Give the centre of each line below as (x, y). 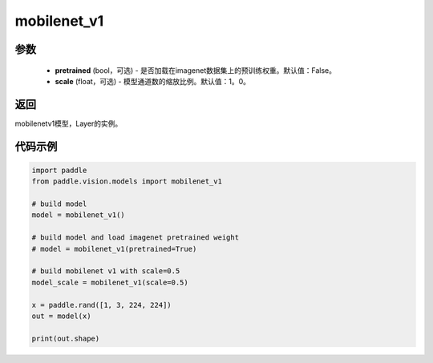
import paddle (59, 170)
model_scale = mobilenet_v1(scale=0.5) (110, 282)
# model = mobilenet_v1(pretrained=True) (114, 249)
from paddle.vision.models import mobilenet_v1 (127, 181)
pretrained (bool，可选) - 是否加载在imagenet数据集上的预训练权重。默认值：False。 (196, 70)
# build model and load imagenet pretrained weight (136, 238)
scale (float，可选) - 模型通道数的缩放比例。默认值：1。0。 (153, 81)
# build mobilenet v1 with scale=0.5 (106, 271)
